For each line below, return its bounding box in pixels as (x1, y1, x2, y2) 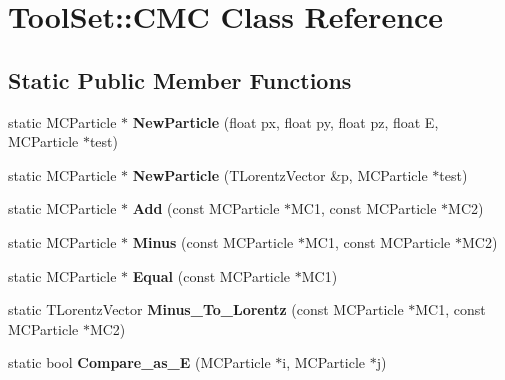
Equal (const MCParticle (132, 265, 291, 286)
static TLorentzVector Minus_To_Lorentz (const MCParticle (8, 299, 404, 320)
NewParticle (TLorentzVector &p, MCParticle (132, 164, 428, 185)
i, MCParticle (282, 352, 365, 373)
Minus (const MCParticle (132, 231, 294, 252)
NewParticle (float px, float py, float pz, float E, (132, 111, 439, 132)
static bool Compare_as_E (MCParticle (8, 352, 271, 373)
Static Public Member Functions (8, 64, 352, 95)
